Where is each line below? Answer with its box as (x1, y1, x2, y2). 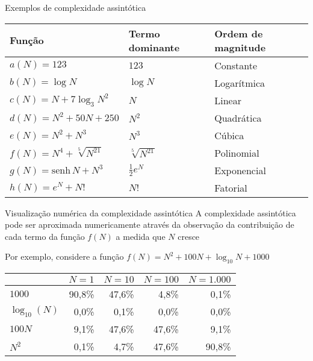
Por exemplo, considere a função (5, 250, 124, 263)
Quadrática (214, 110, 262, 125)
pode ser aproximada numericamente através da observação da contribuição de (5, 218, 294, 231)
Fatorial (214, 180, 247, 195)
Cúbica (214, 128, 244, 142)
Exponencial (214, 163, 266, 177)
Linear (214, 93, 241, 107)
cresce (178, 230, 200, 242)
